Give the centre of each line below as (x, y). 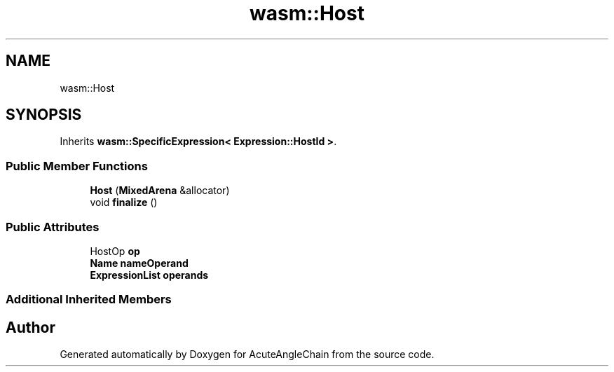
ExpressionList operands (149, 275)
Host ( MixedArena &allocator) (160, 191)
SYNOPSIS (44, 115)
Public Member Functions (77, 166)
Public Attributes (53, 227)
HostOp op (115, 251)
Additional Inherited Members (89, 299)
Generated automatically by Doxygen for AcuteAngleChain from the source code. (247, 354)
